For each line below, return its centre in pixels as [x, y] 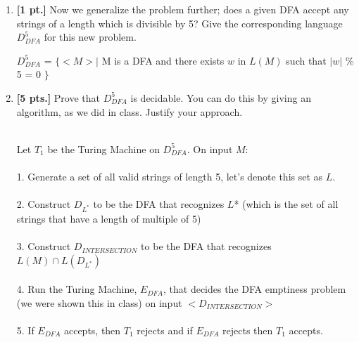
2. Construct [44, 204]
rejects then [248, 330]
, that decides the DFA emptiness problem [254, 289]
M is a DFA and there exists [163, 60]
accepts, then [92, 330]
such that [306, 60]
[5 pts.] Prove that [58, 97]
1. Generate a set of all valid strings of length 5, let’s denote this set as [170, 176]
